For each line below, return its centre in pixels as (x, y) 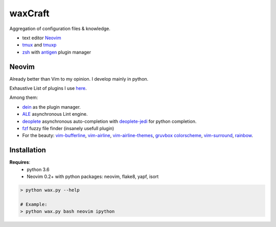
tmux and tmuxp (39, 45)
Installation (28, 150)
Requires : (20, 162)
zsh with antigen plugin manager (57, 52)
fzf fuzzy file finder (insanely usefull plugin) (68, 128)
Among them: (24, 97)
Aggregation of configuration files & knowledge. (60, 29)
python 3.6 (38, 169)
